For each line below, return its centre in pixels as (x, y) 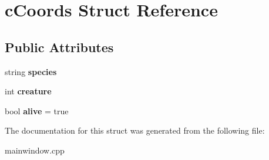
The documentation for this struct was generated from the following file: (135, 130)
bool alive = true (37, 110)
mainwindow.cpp (35, 150)
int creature (28, 91)
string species (31, 71)
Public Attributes (59, 47)
